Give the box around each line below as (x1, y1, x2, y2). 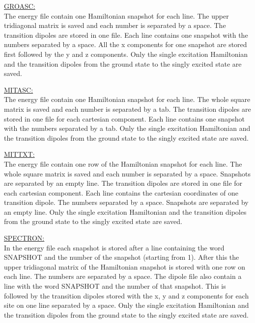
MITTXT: (4, 149, 35, 159)
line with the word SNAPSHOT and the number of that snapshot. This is (4, 281, 226, 291)
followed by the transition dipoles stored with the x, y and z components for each (4, 290, 249, 300)
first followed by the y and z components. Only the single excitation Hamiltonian (4, 49, 248, 59)
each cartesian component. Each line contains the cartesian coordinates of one (4, 187, 238, 198)
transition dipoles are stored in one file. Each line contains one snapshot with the (4, 29, 248, 40)
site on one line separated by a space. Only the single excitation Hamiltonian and (4, 300, 249, 310)
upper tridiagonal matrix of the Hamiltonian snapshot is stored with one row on (4, 261, 245, 272)
